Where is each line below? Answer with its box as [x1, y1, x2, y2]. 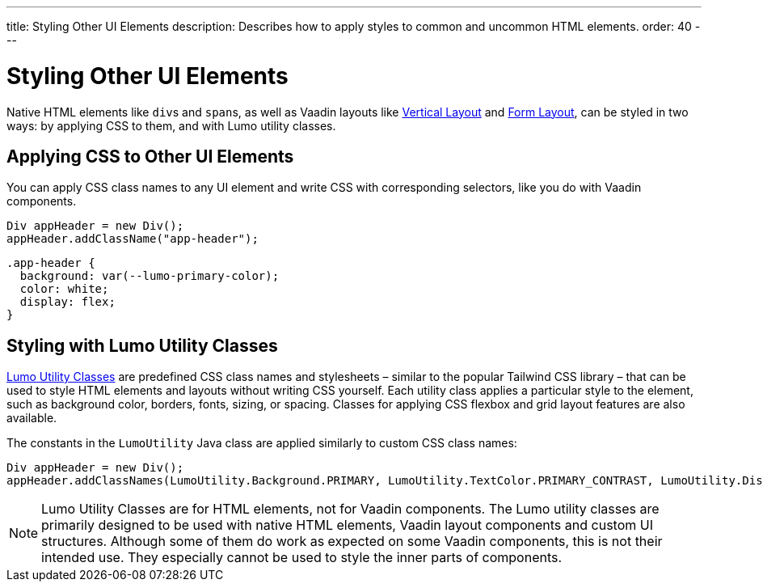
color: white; [19, 282, 109, 296]
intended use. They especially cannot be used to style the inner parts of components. [41, 549, 563, 566]
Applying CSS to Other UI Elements [6, 146, 294, 167]
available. [6, 411, 57, 425]
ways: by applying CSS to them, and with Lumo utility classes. [6, 118, 336, 133]
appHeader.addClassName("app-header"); [6, 232, 259, 246]
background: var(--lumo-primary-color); [19, 269, 280, 283]
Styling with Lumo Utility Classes [6, 335, 278, 356]
